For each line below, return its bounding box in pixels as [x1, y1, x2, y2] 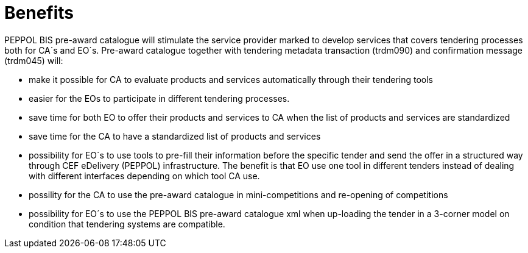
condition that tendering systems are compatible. [29, 218, 225, 229]
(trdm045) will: [4, 55, 63, 66]
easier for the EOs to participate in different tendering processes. [29, 93, 290, 104]
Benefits [4, 2, 74, 23]
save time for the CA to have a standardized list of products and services [29, 130, 321, 141]
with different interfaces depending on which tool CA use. [29, 170, 260, 181]
